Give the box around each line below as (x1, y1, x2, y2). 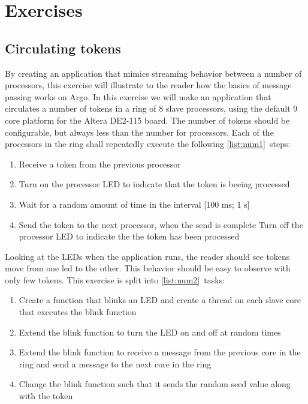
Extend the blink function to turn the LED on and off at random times (19, 325, 281, 338)
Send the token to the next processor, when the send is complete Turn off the (19, 218, 303, 231)
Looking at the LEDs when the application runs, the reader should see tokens (5, 250, 290, 262)
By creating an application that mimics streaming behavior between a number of (5, 67, 302, 79)
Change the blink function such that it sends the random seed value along (19, 378, 291, 390)
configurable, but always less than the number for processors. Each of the (5, 125, 274, 138)
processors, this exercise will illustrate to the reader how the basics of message (5, 79, 292, 91)
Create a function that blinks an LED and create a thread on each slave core (19, 294, 301, 306)
